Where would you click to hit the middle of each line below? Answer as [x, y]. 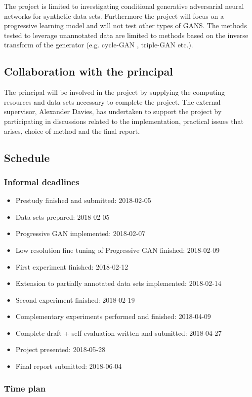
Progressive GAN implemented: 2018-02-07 [81, 233]
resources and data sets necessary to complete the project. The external [112, 101]
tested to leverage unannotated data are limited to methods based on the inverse [126, 35]
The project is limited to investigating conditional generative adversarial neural [124, 6]
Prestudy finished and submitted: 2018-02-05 [83, 200]
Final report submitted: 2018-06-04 [69, 366]
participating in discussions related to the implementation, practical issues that [124, 121]
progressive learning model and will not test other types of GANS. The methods [126, 25]
